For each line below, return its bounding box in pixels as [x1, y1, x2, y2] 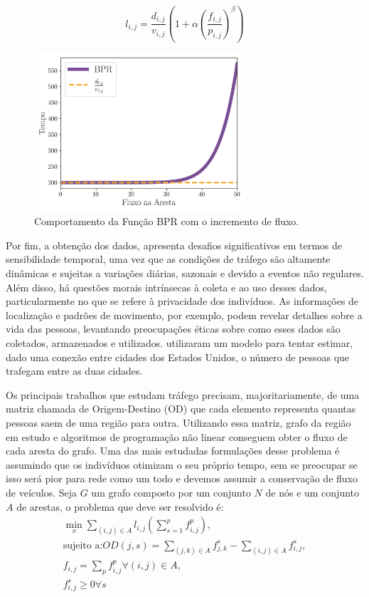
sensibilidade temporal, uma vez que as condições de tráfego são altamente [6, 251, 331, 266]
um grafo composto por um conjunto [91, 484, 251, 499]
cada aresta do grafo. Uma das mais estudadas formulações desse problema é [6, 443, 340, 458]
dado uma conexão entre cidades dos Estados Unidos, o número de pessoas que [6, 349, 350, 364]
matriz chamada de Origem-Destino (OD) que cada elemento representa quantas [6, 401, 356, 416]
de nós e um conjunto [265, 484, 360, 499]
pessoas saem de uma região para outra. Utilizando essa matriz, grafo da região [6, 415, 351, 430]
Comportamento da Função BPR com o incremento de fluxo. [34, 214, 299, 229]
